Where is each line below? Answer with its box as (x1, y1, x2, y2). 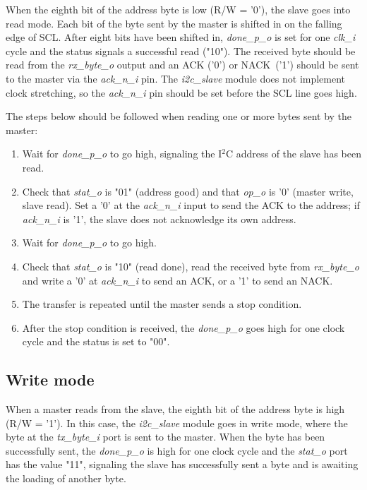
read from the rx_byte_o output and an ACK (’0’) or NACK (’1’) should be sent (6, 57, 359, 72)
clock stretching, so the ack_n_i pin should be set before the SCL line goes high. (6, 85, 357, 100)
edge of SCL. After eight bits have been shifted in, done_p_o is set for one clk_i (6, 30, 356, 44)
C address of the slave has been (225, 146, 361, 161)
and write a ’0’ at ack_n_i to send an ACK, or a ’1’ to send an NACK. (22, 273, 333, 287)
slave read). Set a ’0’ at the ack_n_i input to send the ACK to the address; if (22, 198, 360, 213)
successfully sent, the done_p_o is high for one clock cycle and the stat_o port (6, 443, 348, 458)
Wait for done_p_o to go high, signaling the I (22, 146, 222, 161)
